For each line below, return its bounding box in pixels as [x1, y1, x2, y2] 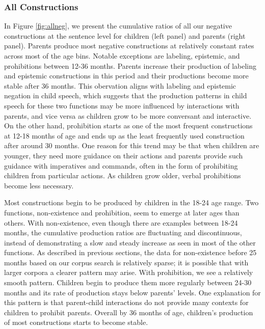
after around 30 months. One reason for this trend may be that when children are [4, 140, 259, 151]
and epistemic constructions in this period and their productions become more [4, 70, 249, 81]
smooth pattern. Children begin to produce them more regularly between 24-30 [4, 277, 252, 288]
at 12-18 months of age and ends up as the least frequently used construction [4, 130, 245, 141]
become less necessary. [4, 180, 74, 190]
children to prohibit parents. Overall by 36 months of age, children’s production [4, 307, 253, 317]
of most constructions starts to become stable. [4, 317, 148, 327]
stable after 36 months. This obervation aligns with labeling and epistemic [4, 80, 236, 91]
